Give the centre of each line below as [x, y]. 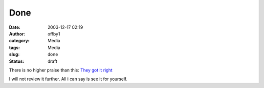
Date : [15, 27]
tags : [14, 47]
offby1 [54, 34]
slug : [14, 54]
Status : [17, 61]
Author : [17, 34]
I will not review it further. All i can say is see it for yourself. [68, 79]
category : [19, 41]
